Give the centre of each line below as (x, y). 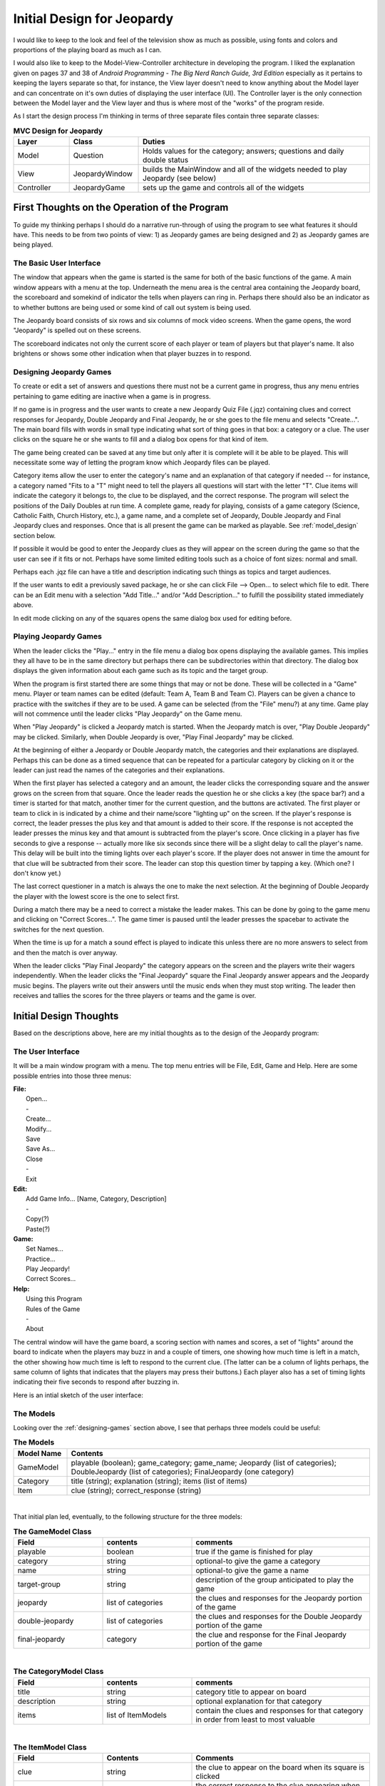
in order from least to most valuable (255, 1720)
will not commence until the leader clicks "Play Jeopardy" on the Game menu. (128, 714)
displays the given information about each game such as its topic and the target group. (141, 671)
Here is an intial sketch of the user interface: (78, 1395)
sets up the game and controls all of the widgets (224, 188)
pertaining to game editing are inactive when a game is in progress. (112, 396)
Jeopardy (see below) (180, 179)
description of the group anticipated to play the (275, 1580)
